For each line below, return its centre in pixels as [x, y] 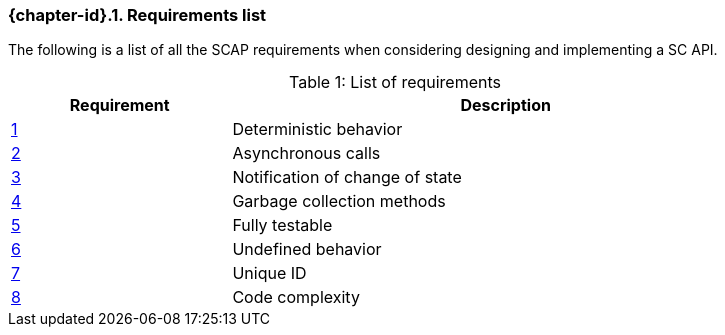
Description [505, 105]
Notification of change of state [347, 177]
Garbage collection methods [339, 201]
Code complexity [296, 297]
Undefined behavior [307, 249]
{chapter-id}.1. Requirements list [137, 15]
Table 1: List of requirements [395, 82]
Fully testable [282, 225]
